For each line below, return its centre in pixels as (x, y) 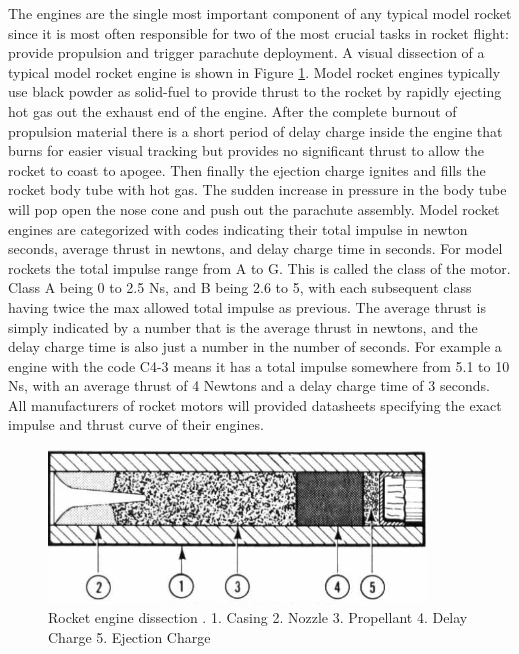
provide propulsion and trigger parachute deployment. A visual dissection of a (246, 52)
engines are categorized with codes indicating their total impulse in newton (238, 228)
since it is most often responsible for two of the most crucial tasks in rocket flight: (258, 32)
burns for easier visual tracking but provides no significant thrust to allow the (246, 150)
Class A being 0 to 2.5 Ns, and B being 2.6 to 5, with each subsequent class (240, 287)
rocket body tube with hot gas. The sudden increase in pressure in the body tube (257, 189)
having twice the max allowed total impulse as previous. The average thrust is (247, 306)
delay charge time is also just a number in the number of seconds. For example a (255, 346)
